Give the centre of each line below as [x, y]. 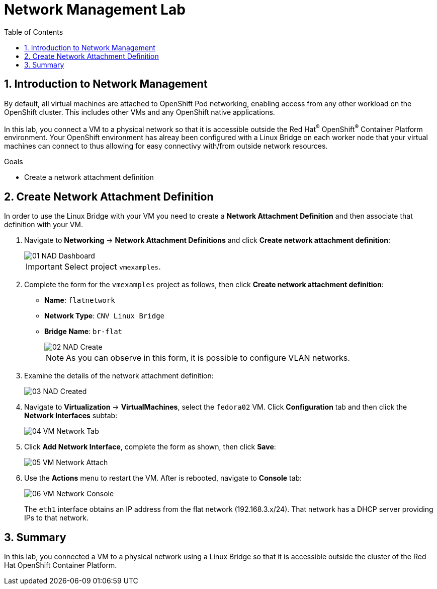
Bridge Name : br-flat [83, 332]
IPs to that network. [57, 518]
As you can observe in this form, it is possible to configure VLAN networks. [208, 358]
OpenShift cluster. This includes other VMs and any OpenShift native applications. [140, 112]
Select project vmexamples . [112, 267]
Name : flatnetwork [80, 300]
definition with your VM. [44, 225]
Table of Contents [34, 32]
